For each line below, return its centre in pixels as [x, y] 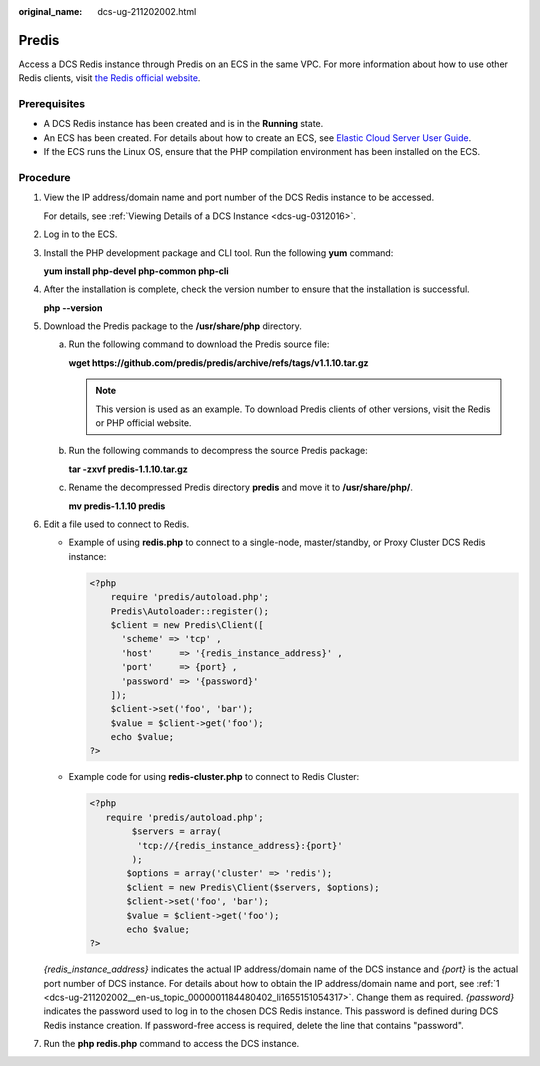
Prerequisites [51, 104]
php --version [73, 307]
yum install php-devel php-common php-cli [136, 271]
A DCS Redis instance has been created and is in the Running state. [183, 124]
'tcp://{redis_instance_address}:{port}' [240, 845]
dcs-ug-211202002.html [147, 11]
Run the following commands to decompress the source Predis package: [218, 451]
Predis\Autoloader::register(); [190, 611]
